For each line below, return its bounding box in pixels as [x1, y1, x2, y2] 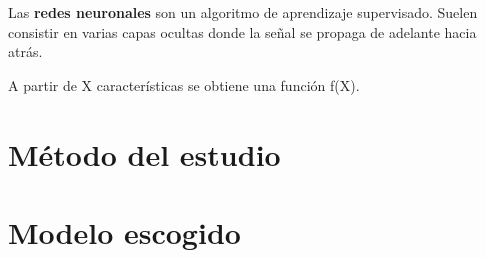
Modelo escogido [8, 211, 241, 252]
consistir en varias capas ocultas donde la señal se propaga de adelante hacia [8, 21, 477, 42]
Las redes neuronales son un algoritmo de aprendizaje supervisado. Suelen [8, 2, 478, 22]
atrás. [8, 41, 43, 62]
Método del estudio [8, 133, 281, 174]
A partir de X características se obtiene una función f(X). [8, 74, 360, 95]
